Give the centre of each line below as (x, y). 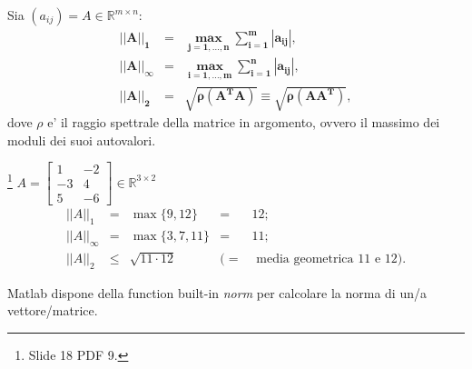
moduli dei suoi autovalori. (82, 140)
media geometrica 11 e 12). (331, 259)
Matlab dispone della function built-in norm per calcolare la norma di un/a (217, 292)
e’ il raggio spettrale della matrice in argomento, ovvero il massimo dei (244, 122)
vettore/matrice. (53, 310)
